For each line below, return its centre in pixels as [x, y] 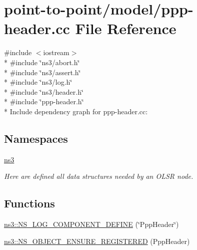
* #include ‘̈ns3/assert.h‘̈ [42, 72]
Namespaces [36, 138]
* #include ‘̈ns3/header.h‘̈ [44, 91]
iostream [56, 52]
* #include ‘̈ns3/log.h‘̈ [38, 82]
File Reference [126, 28]
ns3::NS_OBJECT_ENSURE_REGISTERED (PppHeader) [97, 241]
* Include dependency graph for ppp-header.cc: [76, 111]
